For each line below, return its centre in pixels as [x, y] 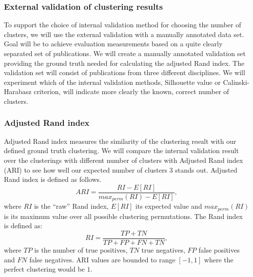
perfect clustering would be [44, 269]
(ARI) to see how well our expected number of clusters [86, 169]
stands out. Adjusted [206, 169]
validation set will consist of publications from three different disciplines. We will [125, 72]
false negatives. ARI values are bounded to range [102, 259]
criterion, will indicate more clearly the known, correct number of [131, 91]
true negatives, [163, 249]
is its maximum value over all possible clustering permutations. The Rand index [123, 216]
